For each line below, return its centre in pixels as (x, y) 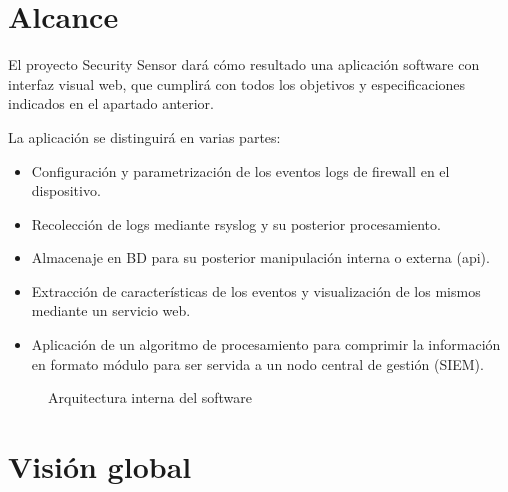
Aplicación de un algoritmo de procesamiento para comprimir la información (266, 344)
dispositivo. (66, 190)
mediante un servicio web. (111, 310)
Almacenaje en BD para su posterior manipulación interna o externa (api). (260, 257)
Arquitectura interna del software (150, 397)
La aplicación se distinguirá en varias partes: (144, 136)
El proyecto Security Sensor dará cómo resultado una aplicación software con (244, 64)
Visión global (100, 466)
